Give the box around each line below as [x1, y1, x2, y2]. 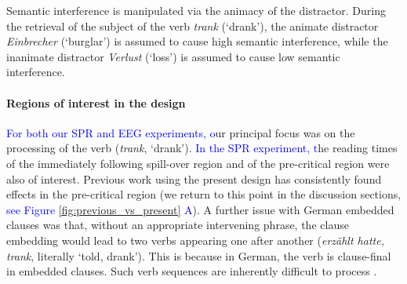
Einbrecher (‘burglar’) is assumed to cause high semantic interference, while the [6, 33, 388, 49]
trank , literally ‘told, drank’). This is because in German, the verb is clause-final [6, 247, 391, 264]
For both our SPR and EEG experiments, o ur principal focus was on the [6, 124, 355, 140]
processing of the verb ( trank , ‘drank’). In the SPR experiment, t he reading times [6, 140, 398, 156]
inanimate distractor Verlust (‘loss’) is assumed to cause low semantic [6, 48, 340, 64]
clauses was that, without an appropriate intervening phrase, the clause [6, 217, 349, 233]
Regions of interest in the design [6, 94, 186, 111]
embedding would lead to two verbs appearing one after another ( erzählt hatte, [6, 231, 384, 248]
